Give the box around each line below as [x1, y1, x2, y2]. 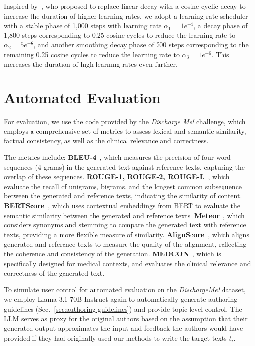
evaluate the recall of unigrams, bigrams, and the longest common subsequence [4, 181, 242, 191]
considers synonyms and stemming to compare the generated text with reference [4, 220, 246, 230]
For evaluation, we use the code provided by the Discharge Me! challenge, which [4, 116, 246, 126]
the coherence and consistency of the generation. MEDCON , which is [4, 249, 221, 258]
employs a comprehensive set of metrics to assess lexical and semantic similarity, [4, 126, 246, 136]
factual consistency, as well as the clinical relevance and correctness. [4, 135, 209, 146]
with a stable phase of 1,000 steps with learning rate [4, 20, 162, 31]
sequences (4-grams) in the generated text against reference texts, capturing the [4, 161, 245, 172]
